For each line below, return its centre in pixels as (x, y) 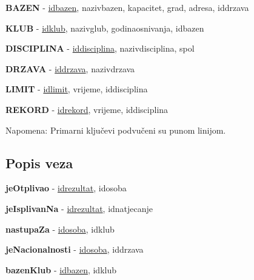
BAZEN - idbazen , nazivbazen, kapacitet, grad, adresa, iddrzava (127, 7)
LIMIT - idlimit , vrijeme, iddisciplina (77, 89)
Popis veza (39, 162)
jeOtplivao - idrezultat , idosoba (66, 188)
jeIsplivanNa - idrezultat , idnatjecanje (79, 208)
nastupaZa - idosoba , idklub (60, 229)
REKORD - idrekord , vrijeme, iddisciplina (87, 109)
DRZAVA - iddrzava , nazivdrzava (70, 68)
